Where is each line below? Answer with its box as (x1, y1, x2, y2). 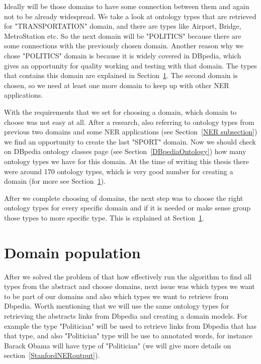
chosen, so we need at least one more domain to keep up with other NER (4, 80, 229, 90)
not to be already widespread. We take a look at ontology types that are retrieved (4, 11, 256, 21)
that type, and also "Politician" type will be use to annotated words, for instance (4, 330, 253, 341)
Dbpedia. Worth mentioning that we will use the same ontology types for (4, 301, 229, 311)
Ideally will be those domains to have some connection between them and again (4, 1, 249, 11)
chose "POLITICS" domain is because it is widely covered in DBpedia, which (4, 50, 241, 60)
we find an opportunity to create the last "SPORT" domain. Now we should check (4, 136, 256, 147)
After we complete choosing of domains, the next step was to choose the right (4, 192, 243, 203)
